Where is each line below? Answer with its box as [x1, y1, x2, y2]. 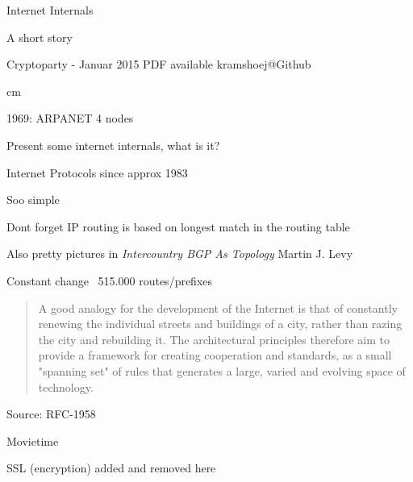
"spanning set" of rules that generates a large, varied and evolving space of [38, 362, 406, 379]
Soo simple [6, 191, 60, 208]
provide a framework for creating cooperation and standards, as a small [38, 347, 392, 364]
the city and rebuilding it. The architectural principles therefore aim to [38, 330, 390, 347]
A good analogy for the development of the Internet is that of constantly [38, 299, 398, 316]
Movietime [6, 432, 59, 449]
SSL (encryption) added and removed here [6, 459, 216, 476]
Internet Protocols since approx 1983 [6, 164, 188, 181]
